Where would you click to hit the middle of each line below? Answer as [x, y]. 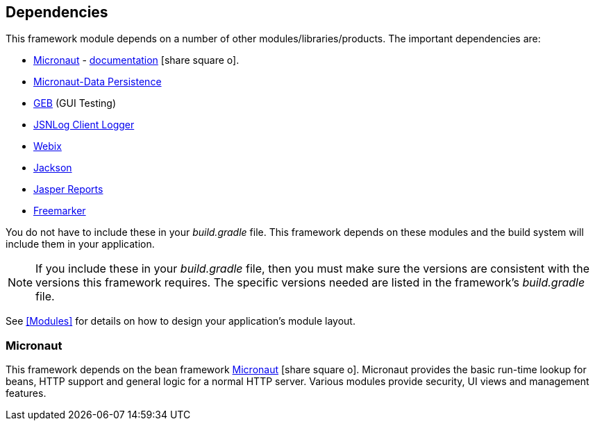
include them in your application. [80, 244]
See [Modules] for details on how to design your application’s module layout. [181, 321]
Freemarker [60, 211]
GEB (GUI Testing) [75, 103]
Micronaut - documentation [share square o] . [136, 60]
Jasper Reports [68, 189]
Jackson [53, 168]
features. [26, 393]
